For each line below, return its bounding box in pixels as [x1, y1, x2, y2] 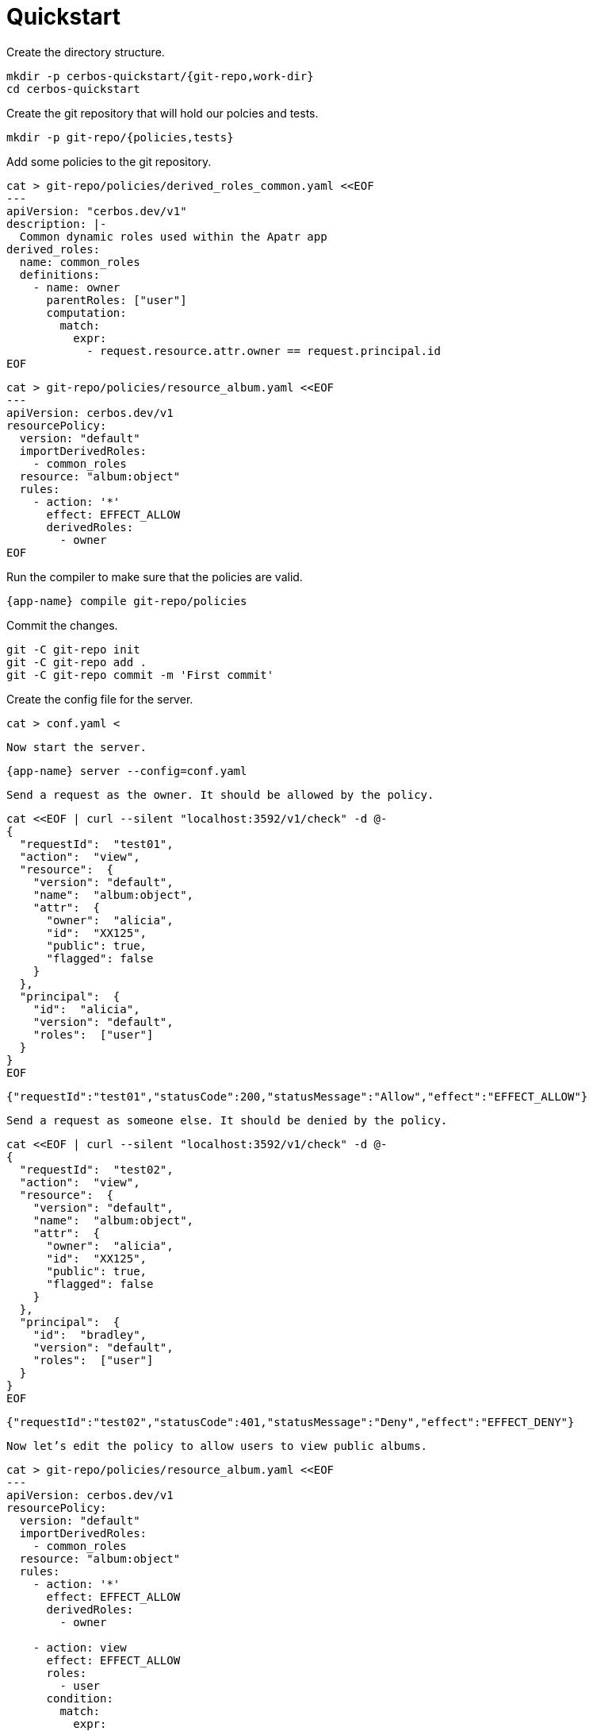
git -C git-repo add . [6, 655, 147, 669]
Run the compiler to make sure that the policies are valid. [6, 569, 303, 584]
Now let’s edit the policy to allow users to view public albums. [6, 1439, 428, 1452]
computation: [46, 306, 127, 319]
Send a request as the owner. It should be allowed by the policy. [6, 788, 434, 801]
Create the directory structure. [6, 44, 165, 59]
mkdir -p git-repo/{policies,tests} [6, 130, 234, 144]
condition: [46, 1691, 113, 1705]
